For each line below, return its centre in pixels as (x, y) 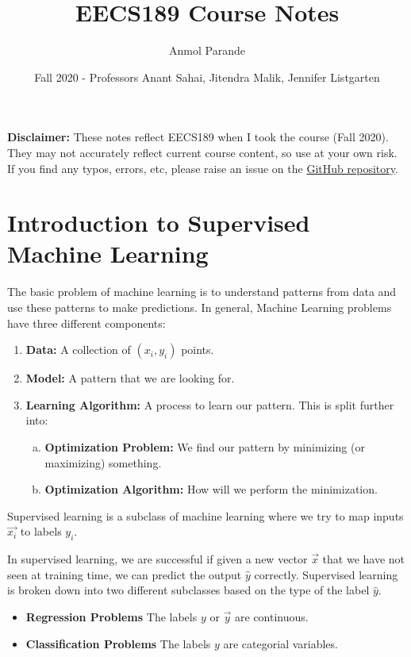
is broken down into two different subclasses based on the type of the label (188, 590)
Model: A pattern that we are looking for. (130, 378)
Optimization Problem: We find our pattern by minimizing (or (205, 446)
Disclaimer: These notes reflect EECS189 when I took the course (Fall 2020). (198, 137)
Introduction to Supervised (159, 223)
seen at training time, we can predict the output (125, 574)
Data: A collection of (78, 350)
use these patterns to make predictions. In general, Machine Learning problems (200, 307)
